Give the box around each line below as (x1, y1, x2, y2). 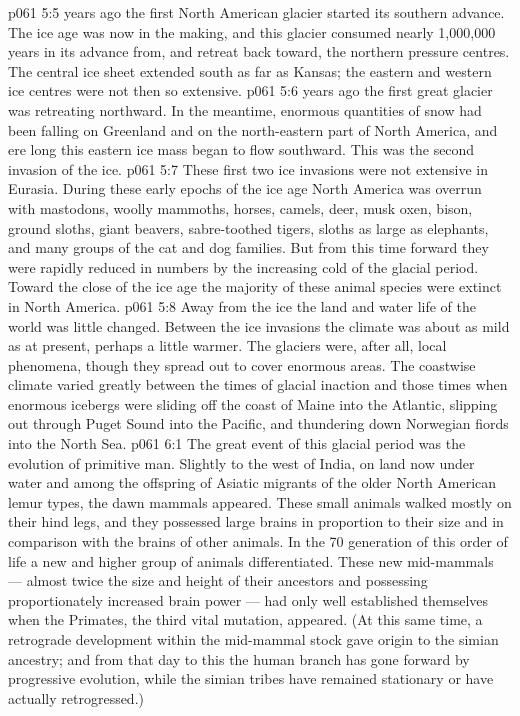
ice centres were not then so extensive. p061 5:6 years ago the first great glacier (8, 80, 493, 101)
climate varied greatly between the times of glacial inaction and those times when (8, 374, 508, 395)
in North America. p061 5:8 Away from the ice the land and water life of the (8, 295, 476, 316)
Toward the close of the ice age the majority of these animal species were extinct (8, 276, 502, 297)
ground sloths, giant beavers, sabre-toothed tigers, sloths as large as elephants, (8, 217, 489, 238)
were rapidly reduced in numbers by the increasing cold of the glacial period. (8, 256, 479, 277)
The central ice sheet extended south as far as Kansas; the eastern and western (8, 60, 492, 81)
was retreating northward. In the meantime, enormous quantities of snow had (8, 99, 482, 120)
